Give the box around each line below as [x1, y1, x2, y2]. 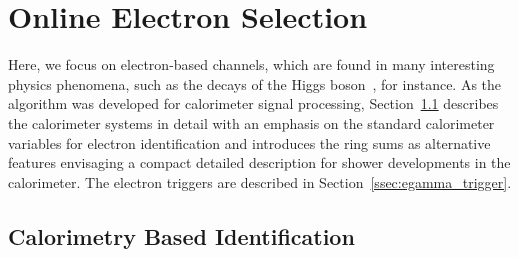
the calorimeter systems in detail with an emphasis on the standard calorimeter [8, 112, 495, 133]
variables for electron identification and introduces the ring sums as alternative [8, 132, 491, 153]
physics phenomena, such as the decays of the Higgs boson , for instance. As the [8, 73, 502, 94]
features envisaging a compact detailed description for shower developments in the [8, 152, 511, 173]
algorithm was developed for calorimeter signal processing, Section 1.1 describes [8, 93, 499, 114]
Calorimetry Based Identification [8, 220, 355, 251]
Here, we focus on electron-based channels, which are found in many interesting [8, 54, 495, 75]
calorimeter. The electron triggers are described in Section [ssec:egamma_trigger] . [8, 171, 512, 192]
